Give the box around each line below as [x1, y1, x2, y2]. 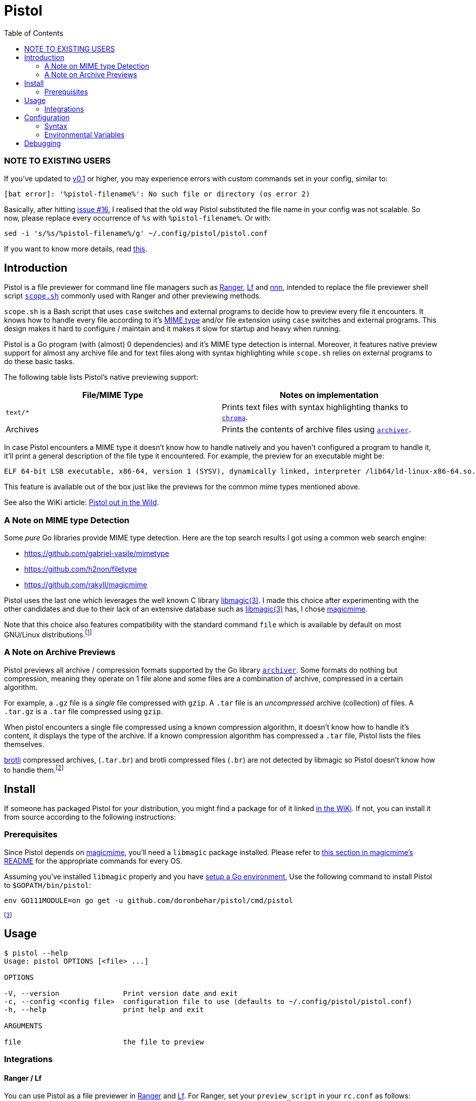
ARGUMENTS [4, 1021, 42, 1030]
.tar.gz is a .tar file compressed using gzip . [4, 707, 163, 716]
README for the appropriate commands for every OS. [4, 856, 183, 865]
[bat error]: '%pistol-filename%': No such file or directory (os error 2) [4, 189, 310, 198]
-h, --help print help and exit [4, 1005, 204, 1014]
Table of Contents [4, 28, 64, 37]
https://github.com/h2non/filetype [24, 565, 137, 574]
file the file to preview [4, 1037, 204, 1046]
